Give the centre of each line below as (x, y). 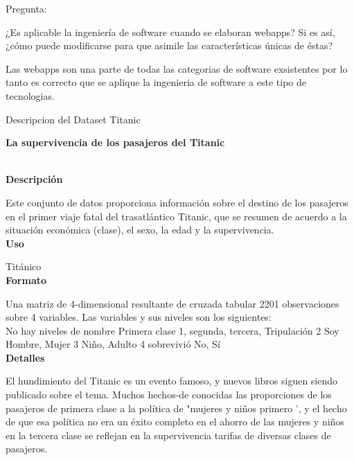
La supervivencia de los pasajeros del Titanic (115, 142)
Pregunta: (26, 8)
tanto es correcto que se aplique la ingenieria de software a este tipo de (156, 82)
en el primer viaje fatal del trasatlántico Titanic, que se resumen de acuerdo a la (176, 216)
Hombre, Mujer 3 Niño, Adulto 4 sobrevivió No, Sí (113, 344)
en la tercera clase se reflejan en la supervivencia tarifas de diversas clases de (168, 435)
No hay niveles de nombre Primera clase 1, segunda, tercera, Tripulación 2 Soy (172, 330)
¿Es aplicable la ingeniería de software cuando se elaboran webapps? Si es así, (170, 32)
